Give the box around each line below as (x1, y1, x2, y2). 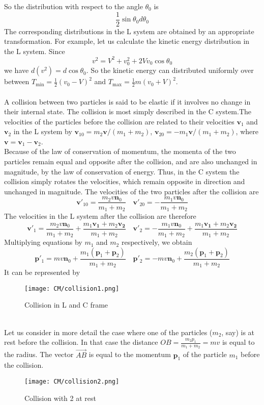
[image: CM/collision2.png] (24, 378, 120, 386)
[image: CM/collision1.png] (24, 285, 120, 292)
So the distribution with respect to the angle (4, 1, 143, 11)
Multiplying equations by (4, 237, 82, 247)
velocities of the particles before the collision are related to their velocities (4, 116, 234, 126)
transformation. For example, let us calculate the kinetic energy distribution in (4, 36, 250, 46)
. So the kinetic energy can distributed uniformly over (86, 65, 254, 75)
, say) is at (221, 326, 255, 337)
